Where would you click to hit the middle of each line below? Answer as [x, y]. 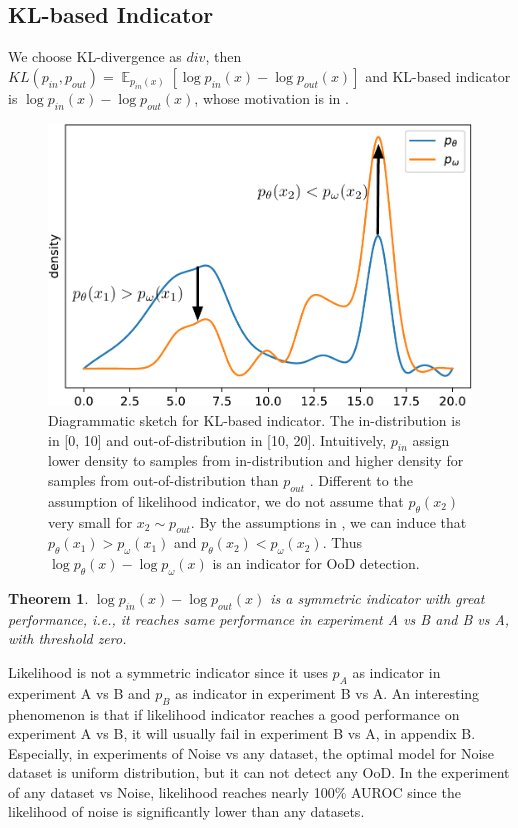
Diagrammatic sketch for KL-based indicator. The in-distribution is [254, 419]
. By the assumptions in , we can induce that [328, 521]
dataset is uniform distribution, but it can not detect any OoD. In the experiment [259, 772]
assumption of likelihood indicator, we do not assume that [226, 500]
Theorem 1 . [48, 597]
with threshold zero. [67, 638]
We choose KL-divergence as [95, 56]
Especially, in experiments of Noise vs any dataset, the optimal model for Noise [251, 752]
